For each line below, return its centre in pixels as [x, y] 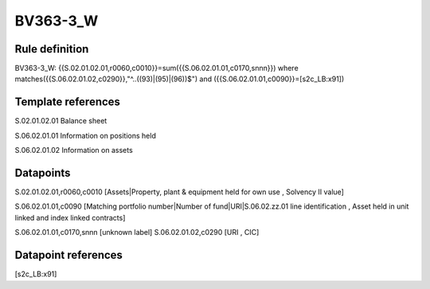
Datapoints [43, 172]
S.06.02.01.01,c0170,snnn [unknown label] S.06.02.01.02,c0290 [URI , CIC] [137, 232]
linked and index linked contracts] [70, 217]
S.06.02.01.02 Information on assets [74, 150]
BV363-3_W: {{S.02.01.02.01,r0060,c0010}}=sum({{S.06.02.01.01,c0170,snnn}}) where [156, 68]
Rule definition [52, 49]
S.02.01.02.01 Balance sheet [61, 121]
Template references [68, 102]
